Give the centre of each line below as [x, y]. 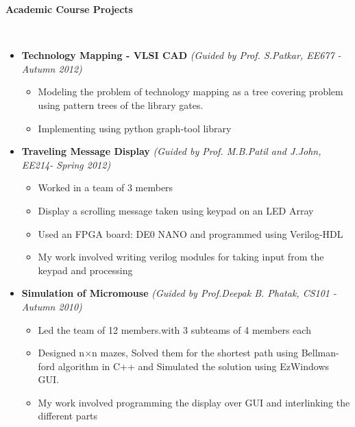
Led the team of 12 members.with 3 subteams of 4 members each [174, 329]
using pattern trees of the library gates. [121, 105]
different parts [68, 416]
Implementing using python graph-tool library [135, 128]
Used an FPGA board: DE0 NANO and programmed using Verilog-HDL [191, 233]
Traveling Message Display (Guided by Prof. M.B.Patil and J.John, [171, 151]
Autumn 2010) [52, 306]
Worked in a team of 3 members [106, 187]
